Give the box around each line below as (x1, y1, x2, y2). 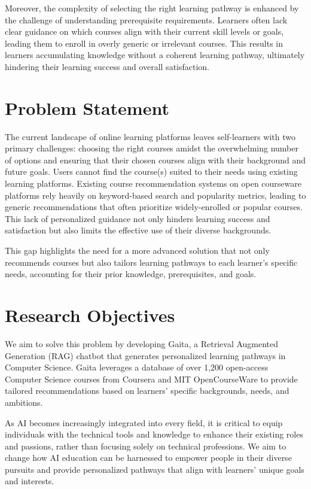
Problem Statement (5, 95, 169, 120)
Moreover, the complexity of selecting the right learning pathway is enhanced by (5, 2, 299, 14)
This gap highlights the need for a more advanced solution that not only (5, 244, 270, 257)
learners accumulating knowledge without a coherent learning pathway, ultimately (5, 48, 305, 61)
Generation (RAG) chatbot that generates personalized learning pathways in (5, 349, 286, 362)
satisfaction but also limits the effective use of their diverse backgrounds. (5, 224, 272, 236)
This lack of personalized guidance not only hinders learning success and (5, 212, 270, 224)
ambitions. (5, 396, 43, 408)
